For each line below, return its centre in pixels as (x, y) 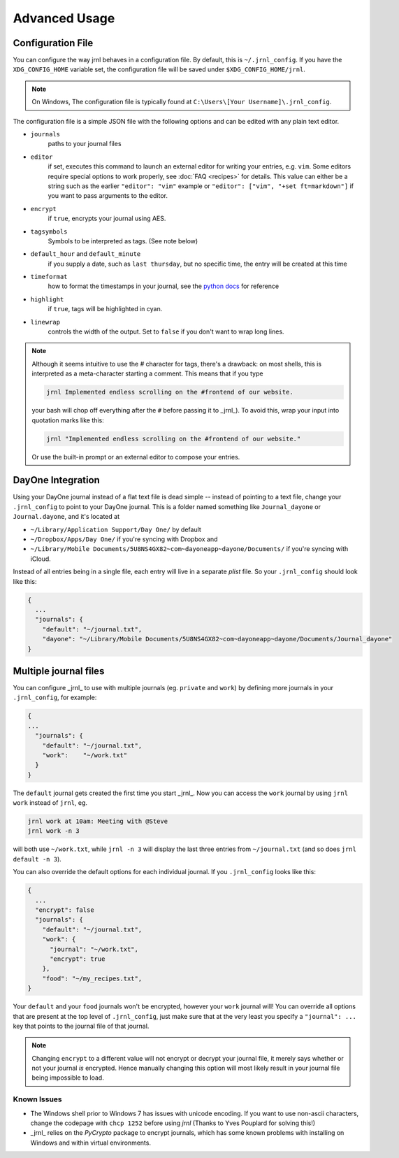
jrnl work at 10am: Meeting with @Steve (97, 821)
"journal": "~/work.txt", (94, 949)
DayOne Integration (57, 480)
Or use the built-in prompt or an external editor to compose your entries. (136, 457)
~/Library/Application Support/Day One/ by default (116, 529)
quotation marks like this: (68, 420)
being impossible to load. (68, 1078)
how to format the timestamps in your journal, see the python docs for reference (164, 286)
